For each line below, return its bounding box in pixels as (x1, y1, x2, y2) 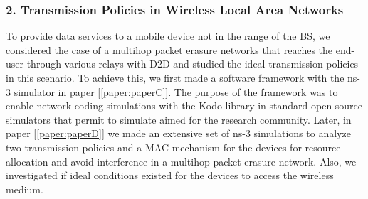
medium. (6, 181, 43, 196)
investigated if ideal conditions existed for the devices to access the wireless (6, 168, 334, 183)
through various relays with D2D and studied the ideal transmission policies (26, 56, 359, 71)
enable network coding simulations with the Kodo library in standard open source (6, 98, 363, 113)
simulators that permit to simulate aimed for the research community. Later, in (6, 112, 352, 127)
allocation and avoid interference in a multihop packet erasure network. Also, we (6, 154, 357, 168)
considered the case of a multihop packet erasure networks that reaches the (6, 42, 333, 57)
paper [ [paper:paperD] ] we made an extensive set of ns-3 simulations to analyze (6, 126, 351, 141)
